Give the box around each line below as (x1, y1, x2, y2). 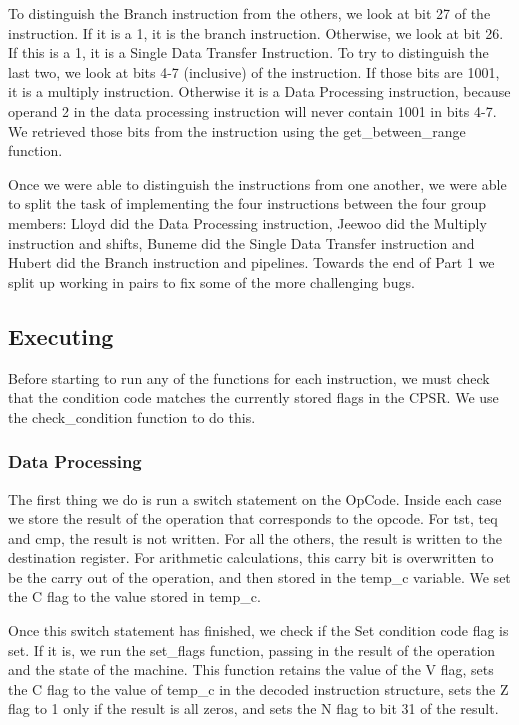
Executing (8, 320, 114, 351)
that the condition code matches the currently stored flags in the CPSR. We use (8, 387, 499, 408)
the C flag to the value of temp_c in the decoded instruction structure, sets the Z (8, 678, 509, 699)
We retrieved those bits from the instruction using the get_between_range (8, 120, 466, 141)
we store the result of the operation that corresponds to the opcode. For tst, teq (8, 508, 498, 529)
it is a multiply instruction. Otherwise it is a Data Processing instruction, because (8, 81, 511, 102)
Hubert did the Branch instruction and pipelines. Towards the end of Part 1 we (8, 252, 495, 273)
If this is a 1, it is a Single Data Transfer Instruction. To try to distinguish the (8, 42, 489, 63)
